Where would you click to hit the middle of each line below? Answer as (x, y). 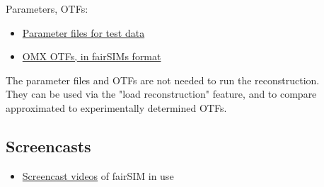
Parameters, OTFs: (47, 8)
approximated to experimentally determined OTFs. (116, 107)
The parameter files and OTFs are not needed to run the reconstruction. (163, 80)
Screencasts (48, 146)
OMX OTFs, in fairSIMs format (92, 56)
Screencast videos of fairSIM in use (98, 175)
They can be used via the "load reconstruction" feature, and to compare (161, 94)
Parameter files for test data (83, 32)
